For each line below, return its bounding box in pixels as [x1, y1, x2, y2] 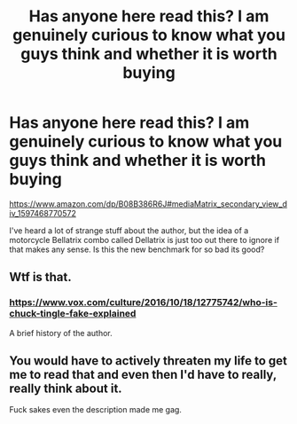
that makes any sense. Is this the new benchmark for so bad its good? [9, 244, 265, 255]
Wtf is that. [9, 270, 73, 285]
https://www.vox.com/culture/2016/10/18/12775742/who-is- [9, 296, 277, 309]
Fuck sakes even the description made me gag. [9, 404, 182, 415]
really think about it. [9, 381, 122, 397]
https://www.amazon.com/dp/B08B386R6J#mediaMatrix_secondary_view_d [9, 198, 288, 209]
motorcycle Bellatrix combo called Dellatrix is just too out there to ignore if [9, 234, 280, 245]
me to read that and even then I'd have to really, [9, 367, 277, 382]
